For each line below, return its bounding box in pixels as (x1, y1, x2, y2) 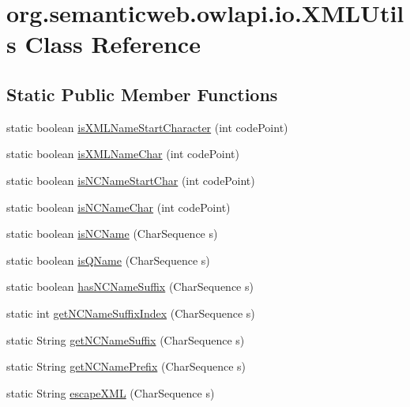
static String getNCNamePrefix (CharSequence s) (6, 358, 246, 375)
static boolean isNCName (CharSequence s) (6, 225, 218, 242)
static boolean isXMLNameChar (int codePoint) (6, 145, 240, 162)
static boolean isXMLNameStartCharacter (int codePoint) (6, 119, 288, 135)
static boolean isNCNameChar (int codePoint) (6, 198, 231, 215)
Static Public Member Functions (6, 81, 278, 106)
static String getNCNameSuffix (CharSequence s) (6, 331, 245, 348)
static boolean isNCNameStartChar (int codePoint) (6, 171, 255, 188)
